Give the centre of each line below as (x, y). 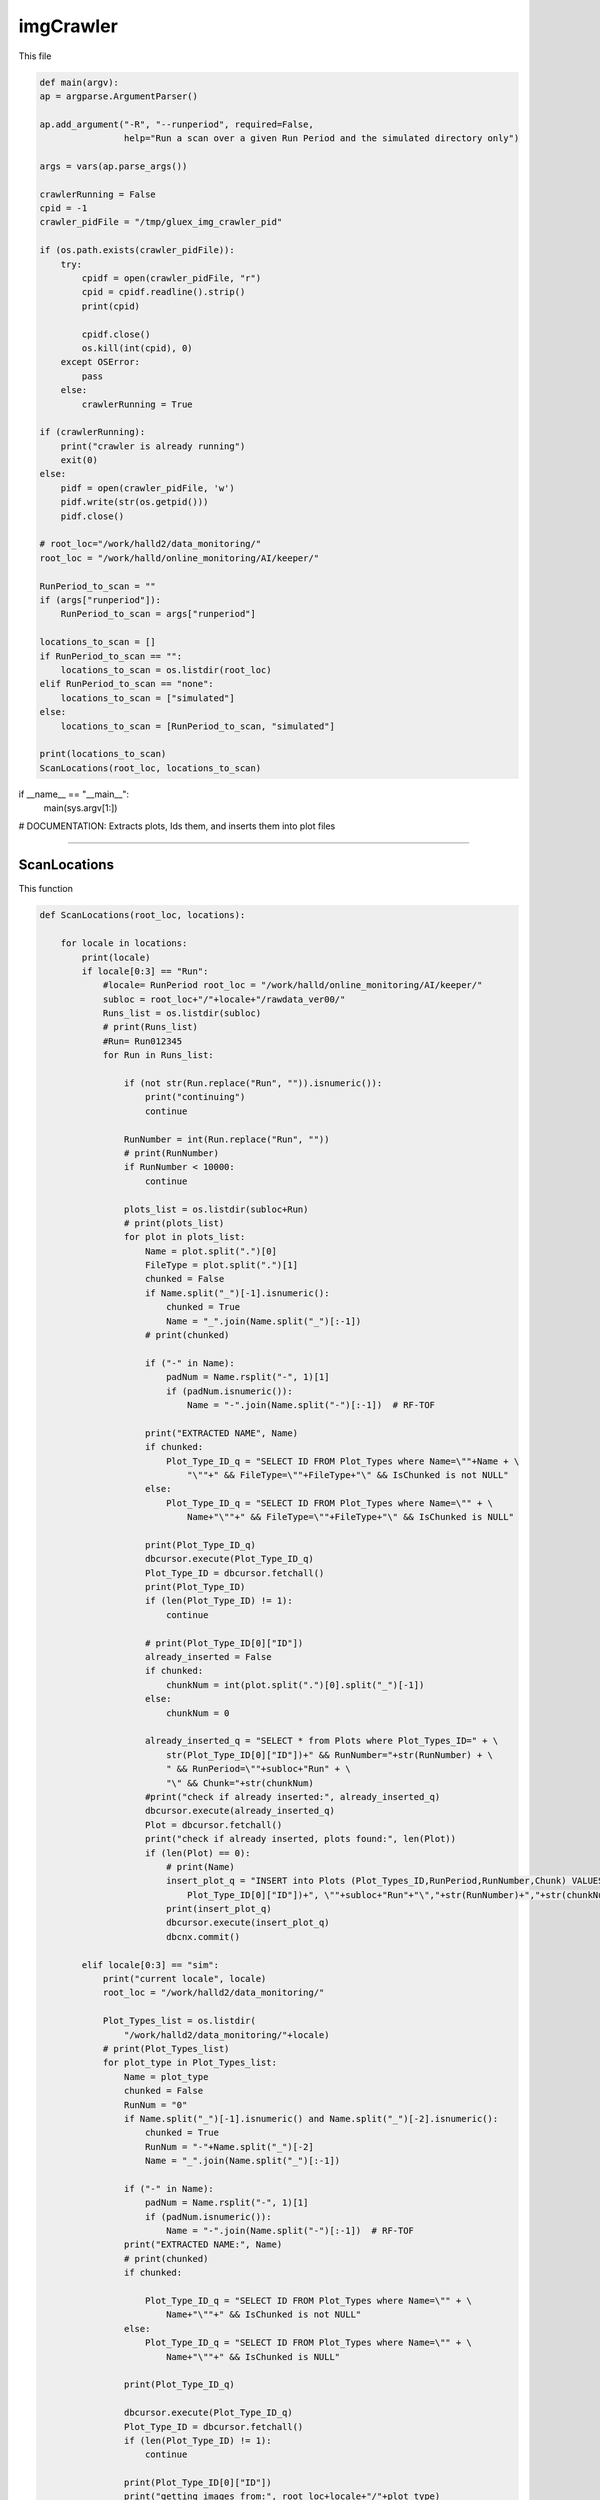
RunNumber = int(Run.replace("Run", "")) (226, 1139)
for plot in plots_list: (184, 1237)
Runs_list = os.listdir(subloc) (182, 1013)
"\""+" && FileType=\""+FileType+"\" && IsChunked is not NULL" (347, 1474)
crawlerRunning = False (98, 194)
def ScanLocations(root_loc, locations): (142, 915)
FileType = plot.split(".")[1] (222, 1265)
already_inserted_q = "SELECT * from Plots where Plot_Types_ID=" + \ (322, 1741)
